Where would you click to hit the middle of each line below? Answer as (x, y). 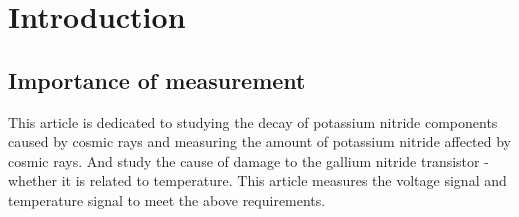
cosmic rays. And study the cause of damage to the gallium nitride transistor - (248, 160)
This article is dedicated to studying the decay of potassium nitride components (253, 121)
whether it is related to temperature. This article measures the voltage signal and (257, 180)
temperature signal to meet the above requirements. (167, 199)
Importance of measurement (157, 79)
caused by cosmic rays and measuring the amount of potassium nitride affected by (259, 141)
